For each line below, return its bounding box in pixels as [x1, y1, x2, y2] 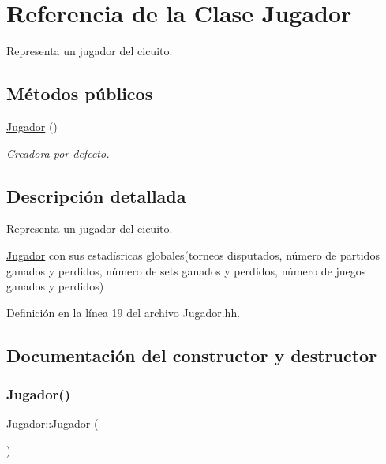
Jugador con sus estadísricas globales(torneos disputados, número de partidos [6, 246, 380, 263]
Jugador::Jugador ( [6, 415, 99, 432]
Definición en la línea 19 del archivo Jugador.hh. [6, 304, 241, 320]
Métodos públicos [6, 81, 153, 106]
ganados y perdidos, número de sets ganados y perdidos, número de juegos [6, 262, 366, 279]
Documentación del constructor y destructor [6, 342, 377, 367]
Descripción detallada [6, 183, 186, 208]
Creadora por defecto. [6, 144, 110, 161]
